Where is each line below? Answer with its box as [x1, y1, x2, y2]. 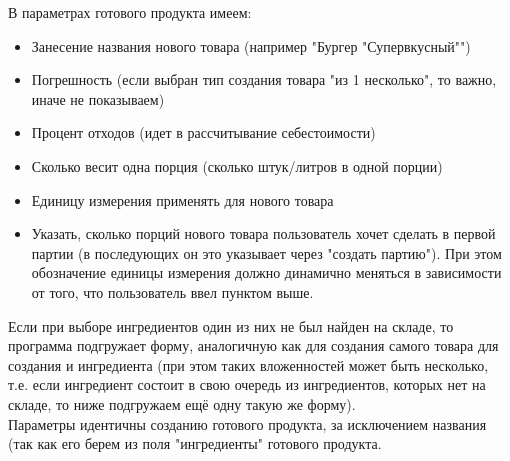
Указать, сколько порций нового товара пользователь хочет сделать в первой [31, 223, 496, 244]
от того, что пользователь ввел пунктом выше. [31, 281, 314, 302]
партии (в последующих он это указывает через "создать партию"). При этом [31, 242, 502, 263]
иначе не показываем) [31, 88, 165, 109]
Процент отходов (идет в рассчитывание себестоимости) [31, 122, 376, 143]
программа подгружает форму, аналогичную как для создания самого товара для [8, 335, 499, 356]
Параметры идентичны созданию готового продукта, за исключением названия [8, 413, 487, 434]
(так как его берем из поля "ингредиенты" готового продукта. [8, 433, 382, 454]
